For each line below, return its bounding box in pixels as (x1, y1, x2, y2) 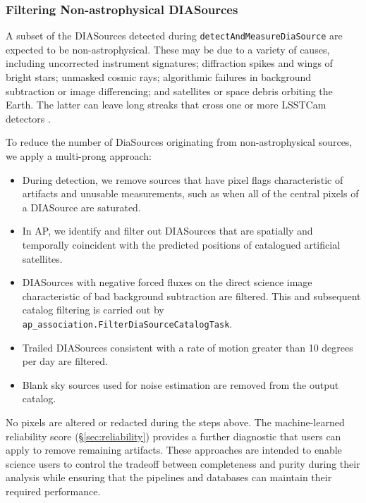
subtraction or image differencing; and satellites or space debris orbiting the (6, 83, 333, 98)
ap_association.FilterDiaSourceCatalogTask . (22, 316, 233, 330)
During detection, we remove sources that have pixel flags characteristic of (22, 172, 343, 187)
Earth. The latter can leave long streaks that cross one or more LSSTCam (6, 97, 327, 112)
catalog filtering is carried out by (22, 302, 164, 317)
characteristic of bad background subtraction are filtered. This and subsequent (22, 288, 361, 303)
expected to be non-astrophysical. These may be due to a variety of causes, (6, 42, 330, 56)
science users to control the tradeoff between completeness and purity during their (6, 456, 360, 471)
